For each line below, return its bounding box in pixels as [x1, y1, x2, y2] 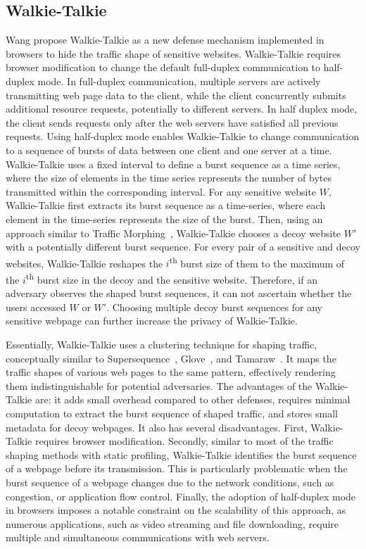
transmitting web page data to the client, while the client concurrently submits [6, 87, 346, 102]
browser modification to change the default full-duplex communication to [6, 60, 321, 75]
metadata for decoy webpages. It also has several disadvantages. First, [6, 419, 308, 434]
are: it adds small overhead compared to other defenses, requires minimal [35, 392, 351, 407]
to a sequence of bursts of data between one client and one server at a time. [6, 142, 332, 157]
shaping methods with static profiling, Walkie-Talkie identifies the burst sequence [6, 447, 357, 462]
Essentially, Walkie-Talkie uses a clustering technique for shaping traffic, [6, 336, 317, 351]
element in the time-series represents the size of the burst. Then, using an [6, 211, 323, 226]
